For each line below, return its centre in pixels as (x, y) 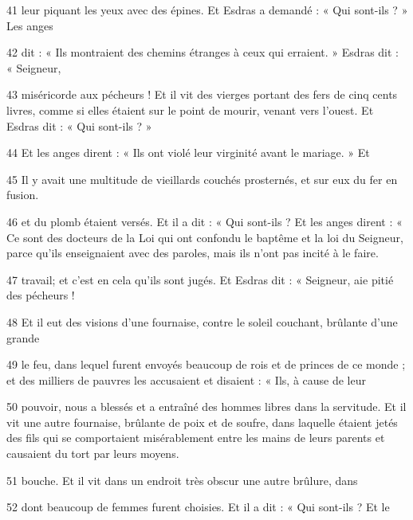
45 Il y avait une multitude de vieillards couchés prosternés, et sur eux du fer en (202, 179)
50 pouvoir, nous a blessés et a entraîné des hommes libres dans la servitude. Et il (206, 407)
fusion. (23, 195)
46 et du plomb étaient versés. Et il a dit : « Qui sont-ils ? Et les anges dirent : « (205, 221)
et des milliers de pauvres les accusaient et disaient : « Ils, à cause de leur (186, 379)
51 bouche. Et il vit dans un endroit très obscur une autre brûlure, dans (182, 480)
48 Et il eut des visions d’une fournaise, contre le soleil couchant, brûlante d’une (202, 321)
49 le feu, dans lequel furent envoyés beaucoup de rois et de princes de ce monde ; (206, 364)
